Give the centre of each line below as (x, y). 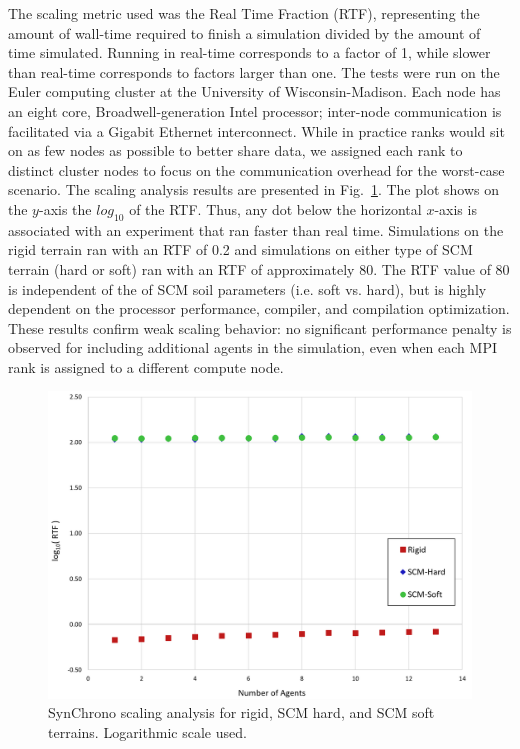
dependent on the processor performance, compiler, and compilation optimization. (259, 308)
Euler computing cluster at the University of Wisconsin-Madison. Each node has (254, 91)
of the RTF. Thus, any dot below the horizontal (275, 208)
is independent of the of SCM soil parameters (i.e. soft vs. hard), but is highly (247, 288)
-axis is (455, 208)
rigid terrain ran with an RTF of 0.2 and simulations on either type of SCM (240, 249)
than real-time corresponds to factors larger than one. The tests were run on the (254, 71)
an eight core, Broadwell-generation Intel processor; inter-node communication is (255, 110)
